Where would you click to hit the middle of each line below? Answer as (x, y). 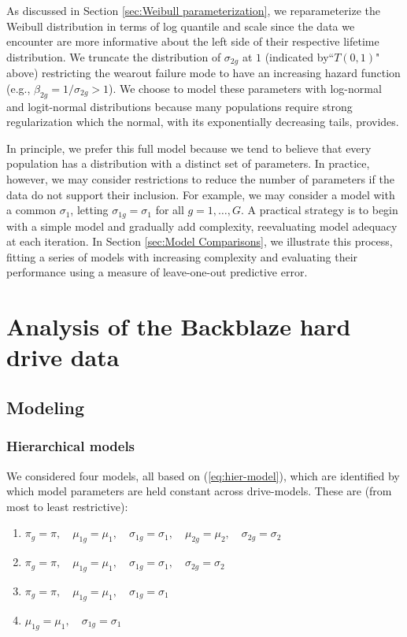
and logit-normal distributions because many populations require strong (179, 106)
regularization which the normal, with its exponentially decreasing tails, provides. (203, 122)
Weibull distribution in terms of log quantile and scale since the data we (181, 26)
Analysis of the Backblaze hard (179, 326)
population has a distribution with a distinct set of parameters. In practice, (188, 163)
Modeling (46, 407)
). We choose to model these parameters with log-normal (245, 88)
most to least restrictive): (67, 506)
